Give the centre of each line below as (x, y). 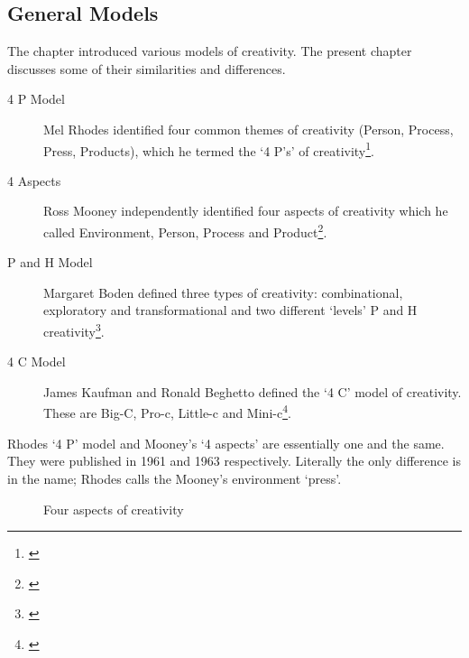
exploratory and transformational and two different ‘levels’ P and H (230, 310)
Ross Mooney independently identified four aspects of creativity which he (246, 211)
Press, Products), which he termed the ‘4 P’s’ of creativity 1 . (209, 149)
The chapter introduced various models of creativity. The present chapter (210, 51)
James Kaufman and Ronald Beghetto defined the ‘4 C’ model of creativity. (253, 391)
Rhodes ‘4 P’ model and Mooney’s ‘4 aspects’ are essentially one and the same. (226, 443)
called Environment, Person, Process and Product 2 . (185, 231)
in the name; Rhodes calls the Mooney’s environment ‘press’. (175, 478)
